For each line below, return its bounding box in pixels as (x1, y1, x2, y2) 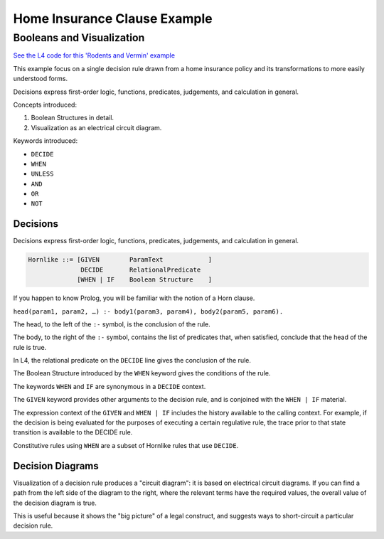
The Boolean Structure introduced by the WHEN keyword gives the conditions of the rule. (13, 369, 271, 378)
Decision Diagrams (13, 459, 99, 472)
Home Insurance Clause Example (13, 11, 213, 26)
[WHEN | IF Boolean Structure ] (77, 276, 213, 284)
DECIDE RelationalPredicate (80, 265, 201, 274)
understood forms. (13, 75, 68, 83)
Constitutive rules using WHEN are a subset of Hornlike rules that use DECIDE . (13, 441, 239, 449)
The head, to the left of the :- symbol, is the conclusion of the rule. (13, 320, 211, 329)
